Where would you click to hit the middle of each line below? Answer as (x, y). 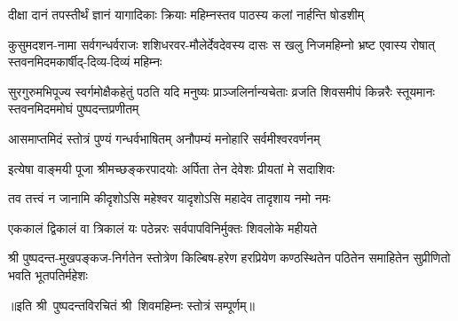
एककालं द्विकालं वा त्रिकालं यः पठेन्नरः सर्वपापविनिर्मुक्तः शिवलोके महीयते (163, 227)
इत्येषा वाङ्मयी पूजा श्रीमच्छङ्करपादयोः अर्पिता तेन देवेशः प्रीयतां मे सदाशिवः (171, 168)
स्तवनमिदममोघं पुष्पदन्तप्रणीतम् (74, 109)
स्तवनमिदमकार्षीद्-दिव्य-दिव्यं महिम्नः (85, 62)
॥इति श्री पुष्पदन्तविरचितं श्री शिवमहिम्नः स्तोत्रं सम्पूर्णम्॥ (131, 305)
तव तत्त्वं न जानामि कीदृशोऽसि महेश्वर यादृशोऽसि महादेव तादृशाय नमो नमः (170, 198)
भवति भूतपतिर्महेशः (48, 274)
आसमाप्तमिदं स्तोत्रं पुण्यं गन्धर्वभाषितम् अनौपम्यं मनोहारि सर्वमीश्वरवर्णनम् (164, 138)
